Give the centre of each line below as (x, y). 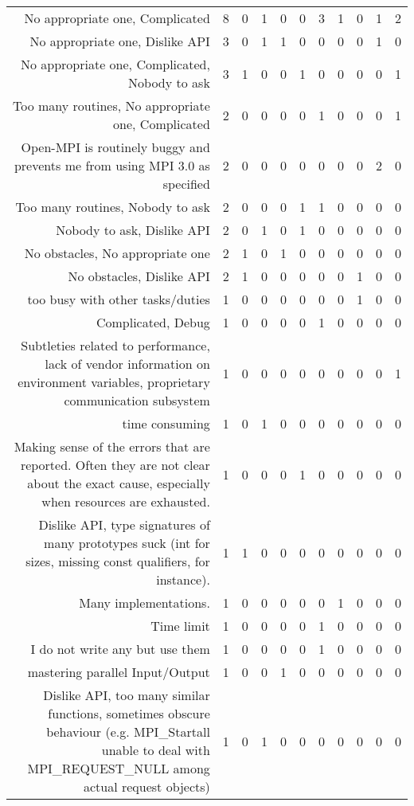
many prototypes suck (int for (127, 543)
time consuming (166, 423)
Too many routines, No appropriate (111, 106)
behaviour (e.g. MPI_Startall (128, 732)
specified (186, 184)
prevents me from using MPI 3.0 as (112, 165)
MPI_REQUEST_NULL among (119, 768)
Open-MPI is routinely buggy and (115, 147)
